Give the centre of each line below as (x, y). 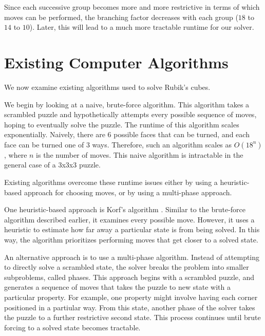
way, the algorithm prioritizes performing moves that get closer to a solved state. (131, 240)
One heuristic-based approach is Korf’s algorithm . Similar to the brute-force (125, 209)
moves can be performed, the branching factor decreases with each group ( (121, 17)
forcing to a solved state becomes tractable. (72, 327)
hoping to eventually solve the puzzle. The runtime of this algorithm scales (122, 124)
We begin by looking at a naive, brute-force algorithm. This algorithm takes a (127, 104)
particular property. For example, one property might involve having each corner (131, 297)
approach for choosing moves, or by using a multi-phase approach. (128, 192)
